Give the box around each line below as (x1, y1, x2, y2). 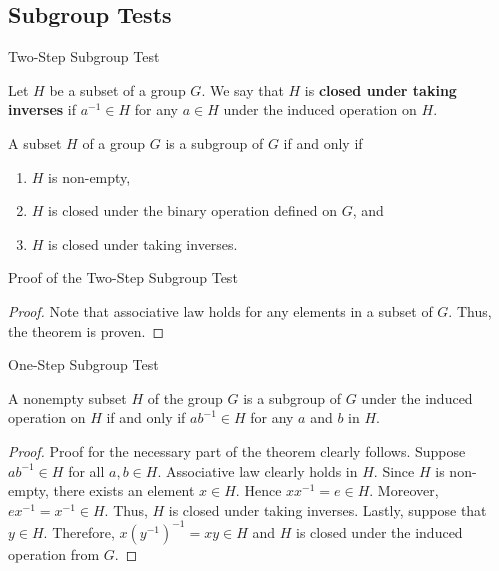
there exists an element (53, 480, 195, 501)
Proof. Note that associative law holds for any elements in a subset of (8, 300, 433, 321)
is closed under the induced (296, 521, 463, 542)
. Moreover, (369, 480, 439, 501)
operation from (8, 543, 100, 564)
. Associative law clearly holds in (157, 460, 358, 481)
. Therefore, (43, 521, 115, 542)
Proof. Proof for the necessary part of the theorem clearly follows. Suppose (8, 440, 466, 461)
